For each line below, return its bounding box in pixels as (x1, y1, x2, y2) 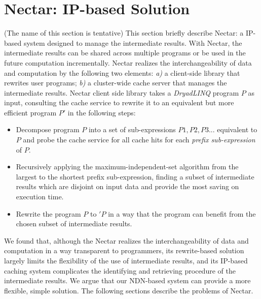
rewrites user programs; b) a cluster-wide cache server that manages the (4, 77, 227, 88)
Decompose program (16, 124, 80, 135)
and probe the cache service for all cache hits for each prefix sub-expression (23, 134, 255, 145)
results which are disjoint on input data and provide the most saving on (16, 181, 239, 192)
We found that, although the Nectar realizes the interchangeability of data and (4, 235, 249, 246)
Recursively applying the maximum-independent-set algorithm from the (16, 161, 239, 172)
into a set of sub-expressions (88, 124, 176, 135)
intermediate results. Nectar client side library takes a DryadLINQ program (4, 87, 239, 98)
